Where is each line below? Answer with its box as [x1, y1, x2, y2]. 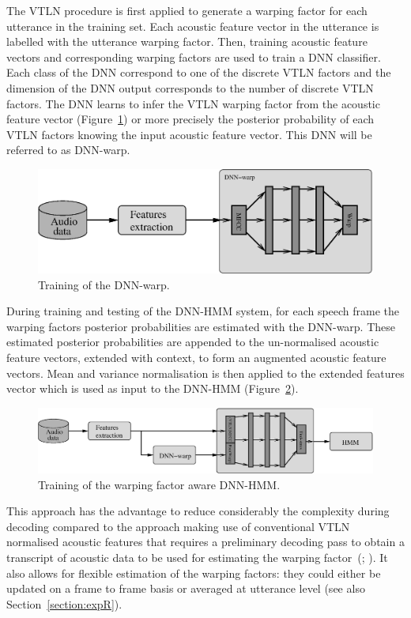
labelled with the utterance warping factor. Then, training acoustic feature [6, 33, 368, 50]
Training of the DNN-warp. [38, 276, 170, 292]
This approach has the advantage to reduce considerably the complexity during [6, 503, 390, 519]
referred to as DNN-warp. [6, 141, 130, 158]
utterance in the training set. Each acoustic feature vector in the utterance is [6, 17, 379, 34]
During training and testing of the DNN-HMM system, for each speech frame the [6, 303, 400, 319]
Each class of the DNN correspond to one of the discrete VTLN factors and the [6, 64, 391, 81]
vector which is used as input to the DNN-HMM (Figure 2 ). [6, 380, 299, 397]
